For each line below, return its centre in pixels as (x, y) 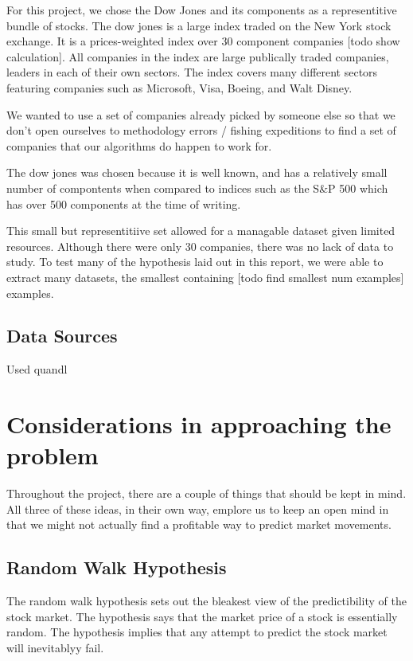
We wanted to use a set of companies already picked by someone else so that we (201, 114)
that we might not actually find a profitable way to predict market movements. (199, 524)
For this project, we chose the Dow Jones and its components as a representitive (202, 10)
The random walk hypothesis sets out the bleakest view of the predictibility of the (206, 601)
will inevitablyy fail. (55, 647)
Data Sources (62, 336)
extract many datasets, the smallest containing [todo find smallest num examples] (205, 277)
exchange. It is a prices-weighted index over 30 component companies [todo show (203, 41)
